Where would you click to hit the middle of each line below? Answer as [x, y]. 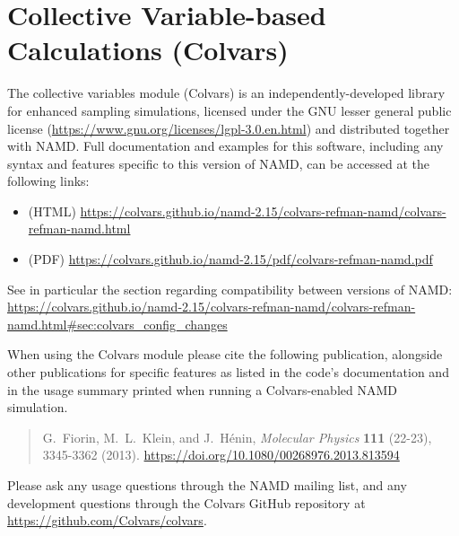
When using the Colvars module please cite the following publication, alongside [225, 354]
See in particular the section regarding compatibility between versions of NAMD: [230, 289]
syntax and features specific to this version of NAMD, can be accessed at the [218, 163]
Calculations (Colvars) [148, 50]
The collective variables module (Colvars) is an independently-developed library [226, 93]
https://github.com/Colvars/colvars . [107, 520]
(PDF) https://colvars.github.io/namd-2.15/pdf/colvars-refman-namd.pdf [230, 259]
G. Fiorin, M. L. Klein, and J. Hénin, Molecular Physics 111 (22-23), [237, 437]
